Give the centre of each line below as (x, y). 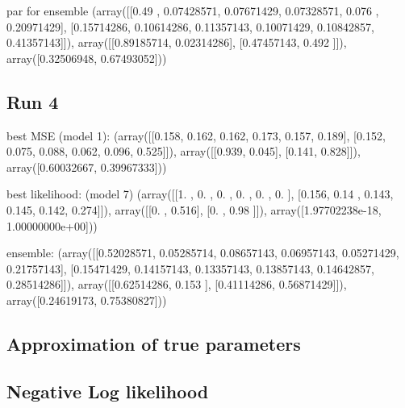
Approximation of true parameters (154, 343)
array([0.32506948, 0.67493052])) (87, 58)
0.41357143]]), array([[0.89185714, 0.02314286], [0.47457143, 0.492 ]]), (177, 42)
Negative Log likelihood (108, 391)
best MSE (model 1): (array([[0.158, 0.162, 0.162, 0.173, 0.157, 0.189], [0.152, (196, 135)
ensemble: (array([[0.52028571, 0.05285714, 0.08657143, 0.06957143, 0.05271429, (203, 253)
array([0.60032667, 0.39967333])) (87, 167)
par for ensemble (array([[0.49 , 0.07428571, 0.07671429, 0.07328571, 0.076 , (193, 10)
